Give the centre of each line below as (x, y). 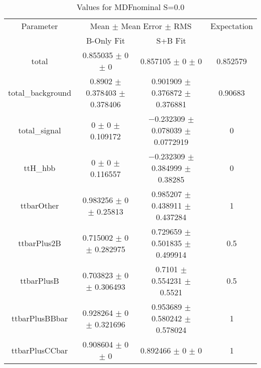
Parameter (40, 26)
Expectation (232, 26)
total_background (40, 93)
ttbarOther (40, 205)
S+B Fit (171, 40)
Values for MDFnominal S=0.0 (130, 7)
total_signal (40, 130)
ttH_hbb (40, 168)
